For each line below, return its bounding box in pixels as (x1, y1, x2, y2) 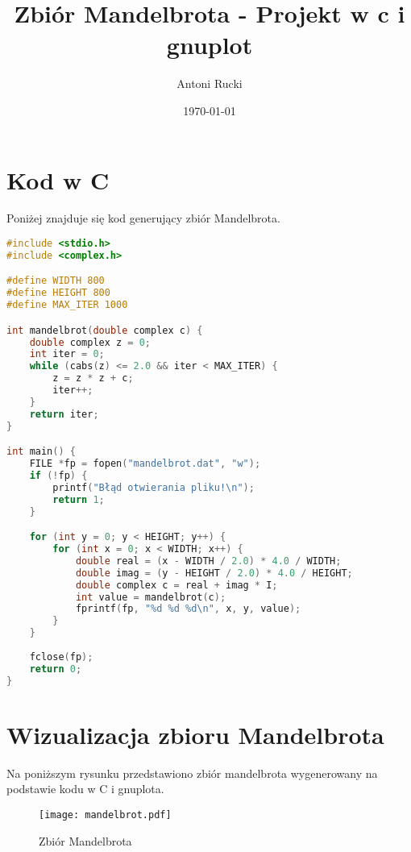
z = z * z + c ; (52, 372, 134, 384)
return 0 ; (29, 663, 82, 675)
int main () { (6, 446, 76, 458)
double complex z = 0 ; (29, 336, 152, 348)
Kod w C (6, 163, 110, 196)
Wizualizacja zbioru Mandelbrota (6, 717, 384, 750)
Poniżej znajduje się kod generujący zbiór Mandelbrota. (6, 210, 280, 227)
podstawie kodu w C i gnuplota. (6, 780, 164, 797)
